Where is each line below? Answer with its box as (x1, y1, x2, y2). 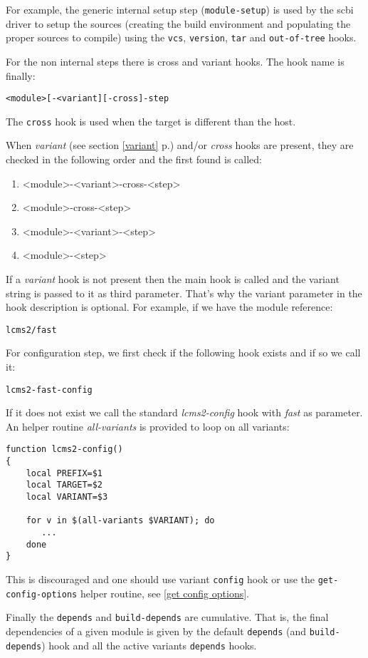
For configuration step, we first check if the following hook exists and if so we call (6, 345, 361, 360)
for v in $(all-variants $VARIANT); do (26, 515, 215, 526)
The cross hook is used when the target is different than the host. (6, 113, 296, 128)
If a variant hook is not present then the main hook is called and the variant (6, 271, 340, 286)
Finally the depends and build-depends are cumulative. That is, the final (6, 610, 329, 624)
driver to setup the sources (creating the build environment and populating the (6, 16, 351, 31)
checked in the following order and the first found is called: (6, 152, 263, 166)
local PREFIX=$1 (26, 468, 103, 478)
